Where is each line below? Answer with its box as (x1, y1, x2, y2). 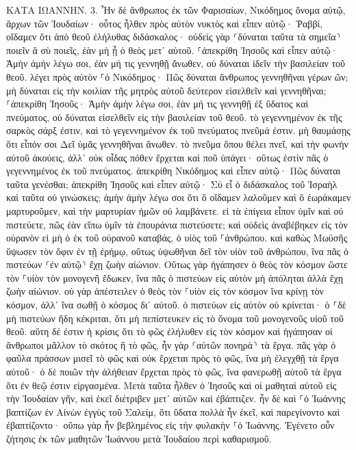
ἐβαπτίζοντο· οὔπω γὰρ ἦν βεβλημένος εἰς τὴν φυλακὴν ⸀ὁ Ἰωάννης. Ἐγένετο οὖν (6, 418, 335, 432)
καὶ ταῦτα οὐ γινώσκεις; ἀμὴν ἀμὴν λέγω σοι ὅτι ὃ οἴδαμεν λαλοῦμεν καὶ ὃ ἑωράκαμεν (6, 190, 351, 204)
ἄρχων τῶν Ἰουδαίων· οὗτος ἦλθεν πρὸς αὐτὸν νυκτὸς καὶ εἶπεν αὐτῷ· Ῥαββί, (6, 16, 323, 30)
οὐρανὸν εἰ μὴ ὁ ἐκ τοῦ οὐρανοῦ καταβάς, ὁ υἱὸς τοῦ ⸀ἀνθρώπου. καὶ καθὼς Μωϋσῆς (6, 230, 348, 245)
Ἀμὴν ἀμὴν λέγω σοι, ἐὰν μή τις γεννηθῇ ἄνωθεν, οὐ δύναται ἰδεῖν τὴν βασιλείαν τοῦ (6, 56, 346, 70)
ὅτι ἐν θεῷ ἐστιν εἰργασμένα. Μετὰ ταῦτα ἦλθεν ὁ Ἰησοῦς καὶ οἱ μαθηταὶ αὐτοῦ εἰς (6, 378, 337, 392)
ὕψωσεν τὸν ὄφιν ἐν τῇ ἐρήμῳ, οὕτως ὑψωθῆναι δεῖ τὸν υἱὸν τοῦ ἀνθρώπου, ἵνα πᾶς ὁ (6, 243, 348, 258)
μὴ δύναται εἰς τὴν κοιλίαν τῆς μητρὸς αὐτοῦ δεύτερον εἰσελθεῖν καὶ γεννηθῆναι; (6, 83, 327, 97)
